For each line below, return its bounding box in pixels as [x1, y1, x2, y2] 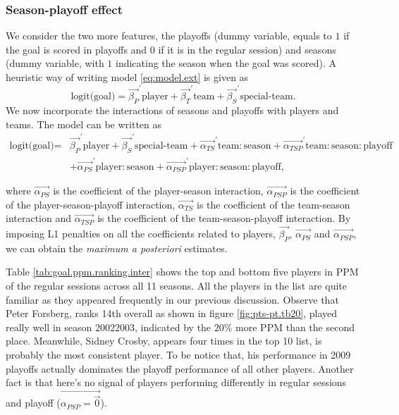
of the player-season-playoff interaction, [6, 197, 176, 211]
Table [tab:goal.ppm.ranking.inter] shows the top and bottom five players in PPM [6, 264, 359, 279]
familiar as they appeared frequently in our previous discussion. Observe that [6, 292, 339, 306]
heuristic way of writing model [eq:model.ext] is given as [6, 70, 249, 84]
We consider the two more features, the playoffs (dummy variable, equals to [6, 28, 332, 43]
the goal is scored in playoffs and [6, 42, 147, 56]
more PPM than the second [235, 319, 355, 334]
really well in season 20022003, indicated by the [6, 319, 211, 334]
